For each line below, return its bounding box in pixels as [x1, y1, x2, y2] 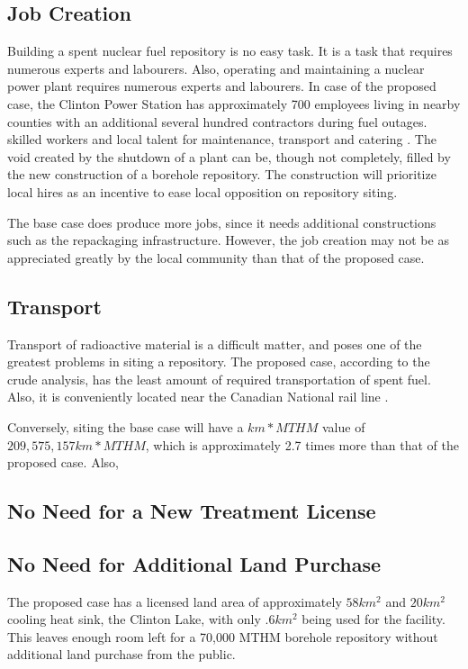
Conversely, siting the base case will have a [7, 417, 244, 436]
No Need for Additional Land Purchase [7, 549, 381, 577]
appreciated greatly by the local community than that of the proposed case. [7, 248, 425, 267]
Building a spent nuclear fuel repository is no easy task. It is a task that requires [7, 41, 453, 60]
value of [322, 417, 365, 436]
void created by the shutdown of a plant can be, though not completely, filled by [7, 147, 451, 166]
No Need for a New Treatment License [7, 497, 376, 525]
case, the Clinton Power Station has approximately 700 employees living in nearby [7, 94, 461, 113]
